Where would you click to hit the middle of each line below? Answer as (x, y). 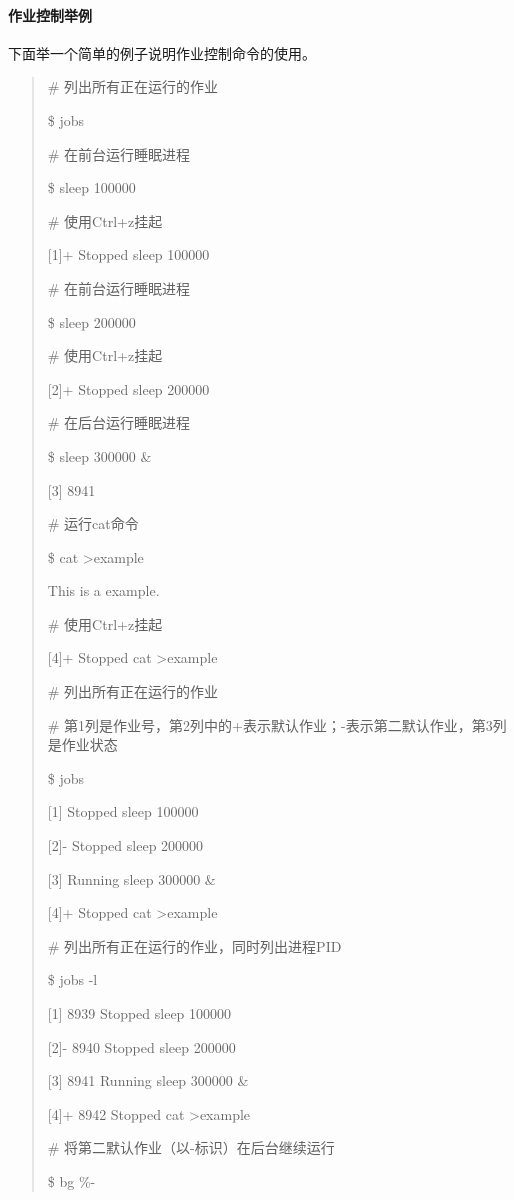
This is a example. (103, 590)
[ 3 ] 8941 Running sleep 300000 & (148, 1080)
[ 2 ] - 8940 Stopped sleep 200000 (141, 1046)
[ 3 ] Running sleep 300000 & (131, 878)
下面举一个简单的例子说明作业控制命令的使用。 (162, 52)
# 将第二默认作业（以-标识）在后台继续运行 (191, 1147)
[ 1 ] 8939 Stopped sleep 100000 (139, 1013)
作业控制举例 (50, 14)
